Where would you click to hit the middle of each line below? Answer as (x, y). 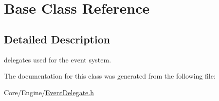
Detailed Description (57, 39)
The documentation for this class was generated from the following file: (110, 76)
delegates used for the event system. (58, 59)
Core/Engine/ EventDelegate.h (49, 92)
